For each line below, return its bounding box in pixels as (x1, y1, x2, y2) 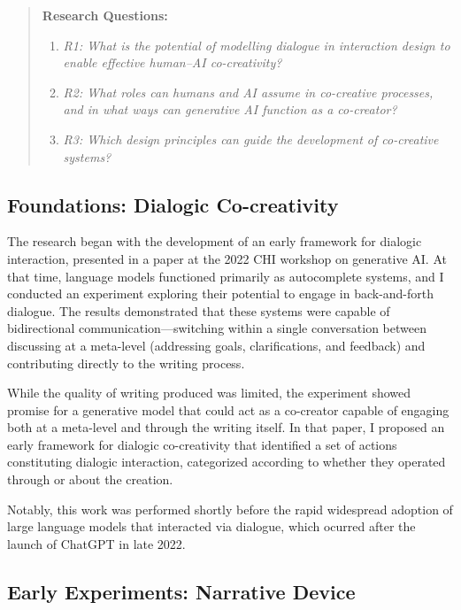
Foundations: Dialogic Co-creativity (7, 190, 339, 218)
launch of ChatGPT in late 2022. (7, 534, 186, 552)
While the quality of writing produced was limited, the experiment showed (7, 383, 411, 402)
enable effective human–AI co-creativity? (63, 53, 282, 72)
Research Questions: (42, 6, 168, 24)
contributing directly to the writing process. (7, 353, 245, 372)
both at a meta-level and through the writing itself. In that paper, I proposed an (7, 418, 445, 436)
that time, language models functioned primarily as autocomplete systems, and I (7, 266, 444, 285)
